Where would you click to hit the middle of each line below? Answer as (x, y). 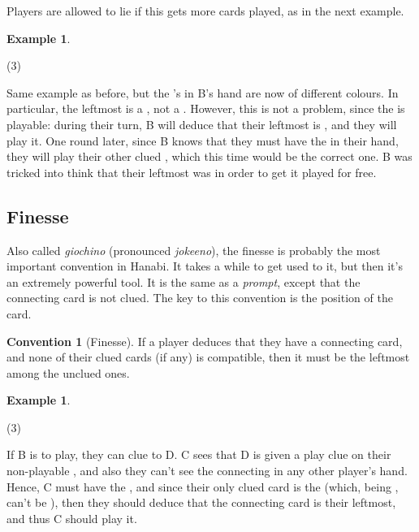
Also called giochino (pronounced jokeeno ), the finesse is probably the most (194, 250)
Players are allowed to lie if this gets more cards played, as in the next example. (205, 11)
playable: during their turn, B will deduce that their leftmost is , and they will (202, 124)
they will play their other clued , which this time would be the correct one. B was (209, 156)
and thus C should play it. (72, 518)
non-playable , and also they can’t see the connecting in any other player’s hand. (207, 471)
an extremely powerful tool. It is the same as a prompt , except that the (184, 281)
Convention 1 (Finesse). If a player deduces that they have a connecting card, (205, 341)
